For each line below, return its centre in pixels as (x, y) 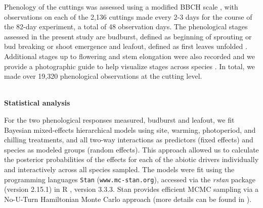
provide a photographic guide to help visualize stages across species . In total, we (130, 66)
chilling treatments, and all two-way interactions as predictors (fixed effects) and (129, 140)
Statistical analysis (37, 103)
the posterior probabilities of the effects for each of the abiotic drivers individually (131, 159)
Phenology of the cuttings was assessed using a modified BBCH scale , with (121, 7)
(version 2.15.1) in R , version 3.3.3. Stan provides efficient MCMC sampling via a (131, 189)
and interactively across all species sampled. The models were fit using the (119, 169)
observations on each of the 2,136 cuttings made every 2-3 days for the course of (128, 16)
